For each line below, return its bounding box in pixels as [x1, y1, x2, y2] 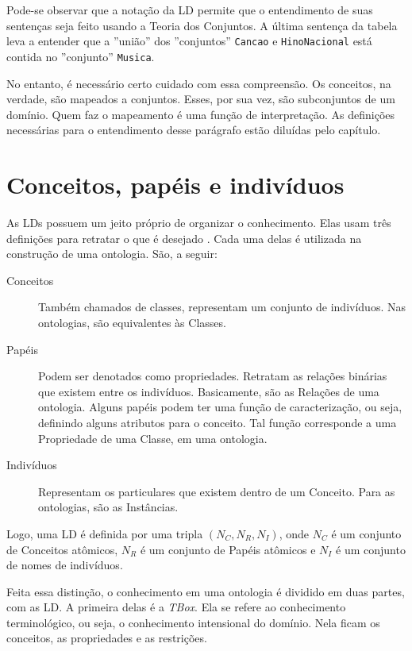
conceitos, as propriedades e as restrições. [6, 630, 207, 646]
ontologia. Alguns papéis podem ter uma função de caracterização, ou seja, [38, 399, 402, 415]
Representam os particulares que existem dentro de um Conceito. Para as [38, 483, 395, 499]
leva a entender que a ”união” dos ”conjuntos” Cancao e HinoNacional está [6, 33, 372, 49]
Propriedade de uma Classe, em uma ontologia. [38, 430, 268, 446]
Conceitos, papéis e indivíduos [6, 168, 345, 201]
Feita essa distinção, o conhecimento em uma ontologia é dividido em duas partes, [6, 583, 405, 599]
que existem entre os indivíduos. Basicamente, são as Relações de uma [38, 383, 379, 399]
